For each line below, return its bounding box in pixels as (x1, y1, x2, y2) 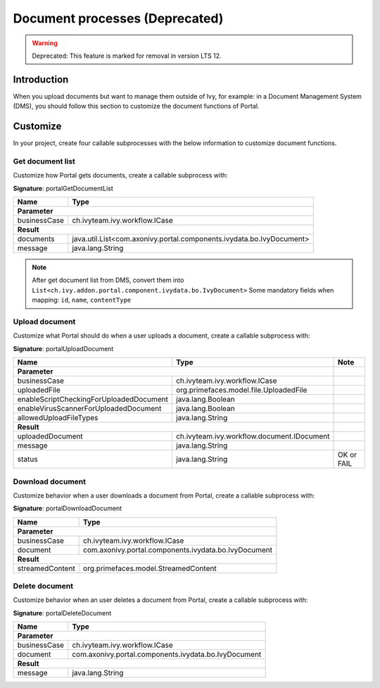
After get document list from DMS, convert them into (32, 276, 184, 285)
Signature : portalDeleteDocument (13, 608, 112, 617)
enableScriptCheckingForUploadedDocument (17, 395, 168, 405)
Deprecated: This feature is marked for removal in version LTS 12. (32, 51, 222, 60)
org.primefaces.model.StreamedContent (83, 563, 217, 573)
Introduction (13, 73, 69, 85)
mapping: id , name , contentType (32, 296, 132, 305)
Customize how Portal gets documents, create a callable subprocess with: (13, 171, 228, 180)
